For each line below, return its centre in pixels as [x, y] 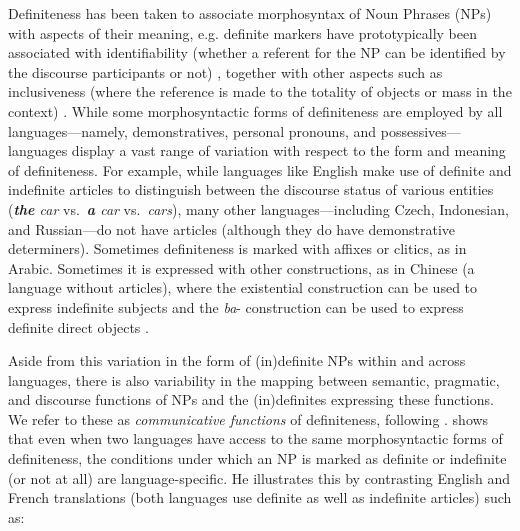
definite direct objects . [78, 326]
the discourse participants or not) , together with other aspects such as [225, 71]
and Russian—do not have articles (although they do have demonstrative [232, 228]
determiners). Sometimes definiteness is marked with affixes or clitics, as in [237, 248]
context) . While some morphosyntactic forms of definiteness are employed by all [255, 110]
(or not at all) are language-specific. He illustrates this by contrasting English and [259, 477]
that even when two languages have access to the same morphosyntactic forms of [255, 438]
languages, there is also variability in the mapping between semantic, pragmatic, [254, 379]
